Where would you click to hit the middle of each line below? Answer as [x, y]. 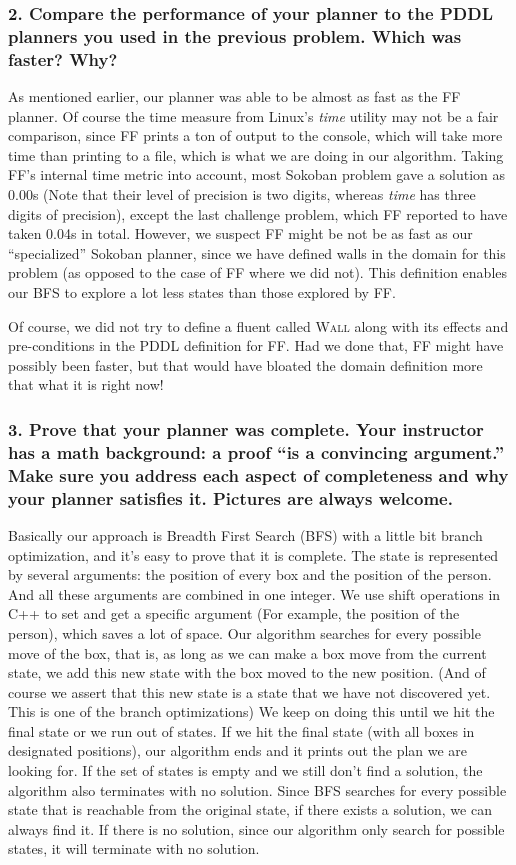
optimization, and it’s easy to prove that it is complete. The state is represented [253, 554]
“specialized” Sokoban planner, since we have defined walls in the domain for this [257, 252]
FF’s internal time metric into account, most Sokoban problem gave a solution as [257, 174]
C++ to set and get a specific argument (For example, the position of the [234, 613]
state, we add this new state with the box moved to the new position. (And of [247, 672]
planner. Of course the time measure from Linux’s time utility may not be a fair [253, 115]
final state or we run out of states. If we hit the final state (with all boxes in [241, 730]
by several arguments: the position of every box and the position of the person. [250, 574]
